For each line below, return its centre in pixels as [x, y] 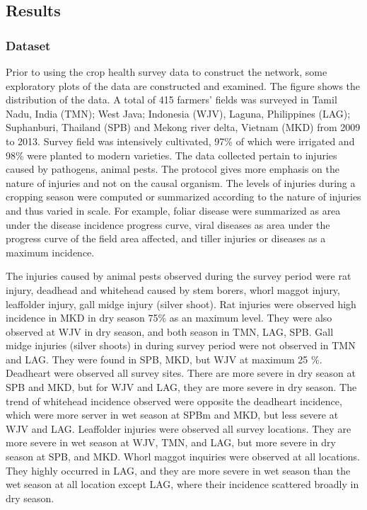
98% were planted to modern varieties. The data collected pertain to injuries [171, 155]
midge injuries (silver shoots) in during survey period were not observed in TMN [181, 345]
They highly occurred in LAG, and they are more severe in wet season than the [178, 470]
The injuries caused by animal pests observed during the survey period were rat [179, 276]
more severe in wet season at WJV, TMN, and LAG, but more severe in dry [171, 442]
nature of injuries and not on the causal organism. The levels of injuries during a [181, 182]
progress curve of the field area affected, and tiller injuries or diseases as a [166, 238]
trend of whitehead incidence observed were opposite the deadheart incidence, [174, 401]
